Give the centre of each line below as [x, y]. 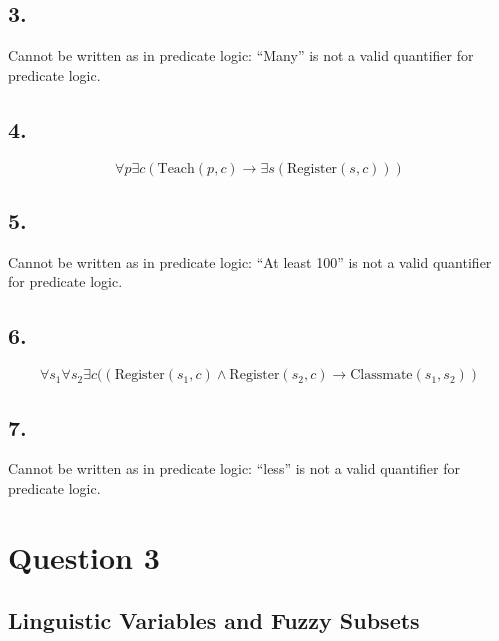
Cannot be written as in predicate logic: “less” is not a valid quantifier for [234, 468]
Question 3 [84, 556]
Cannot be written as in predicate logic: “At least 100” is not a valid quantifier [250, 261]
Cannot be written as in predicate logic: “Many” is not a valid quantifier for [241, 55]
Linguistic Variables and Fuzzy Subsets [214, 620]
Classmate [381, 375]
